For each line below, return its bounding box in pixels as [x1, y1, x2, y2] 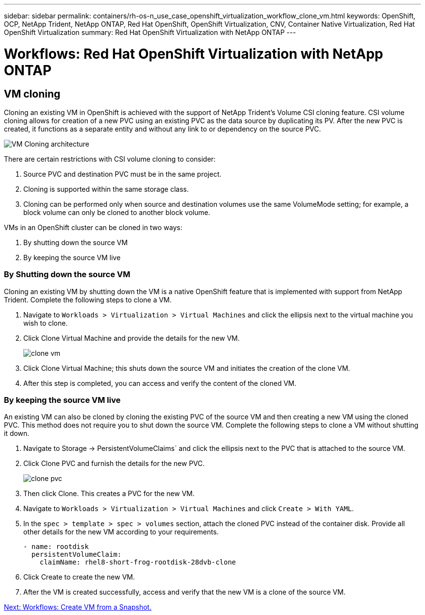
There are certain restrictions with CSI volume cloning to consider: [4, 154, 216, 163]
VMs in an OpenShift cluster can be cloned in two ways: [4, 223, 182, 232]
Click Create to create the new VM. [23, 573, 135, 582]
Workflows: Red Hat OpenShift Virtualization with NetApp [4, 45, 383, 62]
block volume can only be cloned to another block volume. [23, 208, 211, 216]
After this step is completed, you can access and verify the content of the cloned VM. [23, 379, 296, 387]
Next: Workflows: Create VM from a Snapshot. [4, 603, 152, 612]
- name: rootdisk [23, 543, 89, 551]
